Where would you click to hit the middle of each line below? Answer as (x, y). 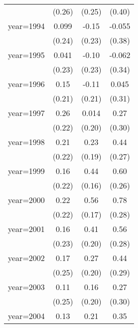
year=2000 (26, 200)
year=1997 (26, 113)
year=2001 (26, 229)
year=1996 (26, 84)
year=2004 (26, 316)
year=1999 (26, 171)
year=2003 (26, 287)
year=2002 (26, 258)
